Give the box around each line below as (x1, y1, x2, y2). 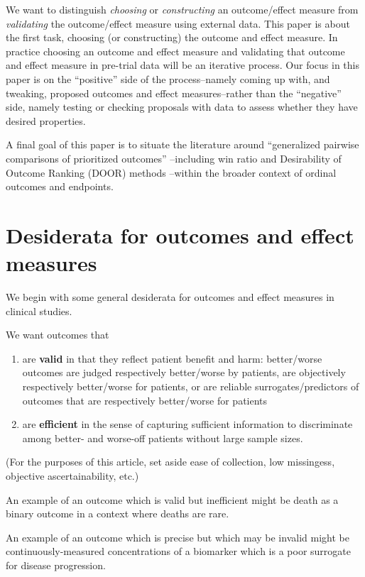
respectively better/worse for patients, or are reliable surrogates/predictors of (22, 379, 359, 393)
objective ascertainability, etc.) (6, 468, 139, 483)
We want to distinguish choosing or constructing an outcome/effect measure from (6, 2, 359, 16)
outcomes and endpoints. (6, 179, 114, 194)
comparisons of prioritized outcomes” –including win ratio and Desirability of (6, 150, 342, 165)
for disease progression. (6, 557, 106, 572)
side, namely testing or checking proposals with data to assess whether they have (6, 99, 358, 114)
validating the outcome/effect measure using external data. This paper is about (6, 16, 350, 31)
